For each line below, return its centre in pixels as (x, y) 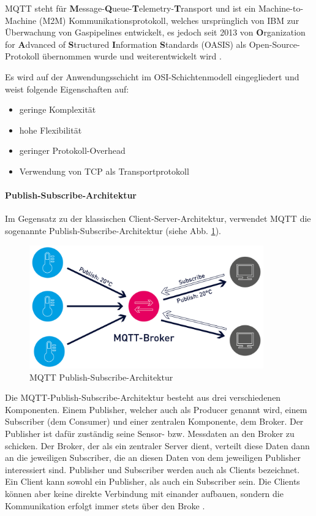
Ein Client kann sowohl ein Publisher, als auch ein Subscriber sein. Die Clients (152, 481)
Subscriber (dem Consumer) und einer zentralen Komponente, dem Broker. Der (154, 421)
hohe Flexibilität (51, 130)
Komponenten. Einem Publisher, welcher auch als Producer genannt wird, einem (156, 409)
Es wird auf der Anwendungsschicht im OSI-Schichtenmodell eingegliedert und (152, 76)
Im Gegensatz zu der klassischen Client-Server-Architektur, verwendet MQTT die (158, 218)
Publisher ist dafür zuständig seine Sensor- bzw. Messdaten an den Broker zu (150, 433)
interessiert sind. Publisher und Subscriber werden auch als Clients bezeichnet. (152, 469)
